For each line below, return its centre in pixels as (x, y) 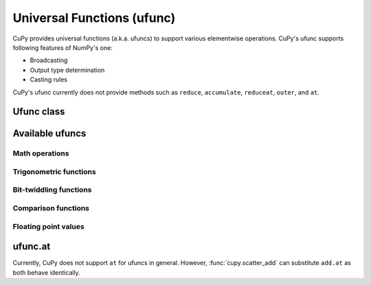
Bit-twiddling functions (52, 190)
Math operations (41, 153)
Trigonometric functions (54, 171)
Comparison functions (51, 208)
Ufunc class (39, 112)
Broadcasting (49, 60)
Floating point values (49, 226)
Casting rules (49, 79)
